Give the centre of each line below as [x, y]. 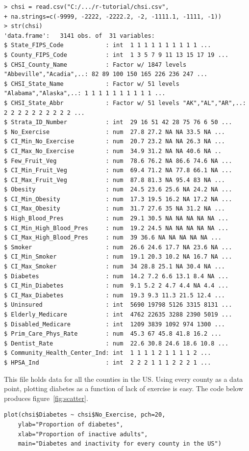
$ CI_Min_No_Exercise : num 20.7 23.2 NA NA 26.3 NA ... [115, 142]
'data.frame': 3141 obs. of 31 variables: [79, 36]
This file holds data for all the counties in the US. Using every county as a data [124, 379]
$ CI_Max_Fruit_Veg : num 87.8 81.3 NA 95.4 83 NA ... [115, 180]
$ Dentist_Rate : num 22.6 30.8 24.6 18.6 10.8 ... [116, 343]
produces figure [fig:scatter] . [46, 398]
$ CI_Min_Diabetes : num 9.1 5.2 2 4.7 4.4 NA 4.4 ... [116, 286]
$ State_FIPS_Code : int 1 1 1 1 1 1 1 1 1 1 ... [108, 45]
